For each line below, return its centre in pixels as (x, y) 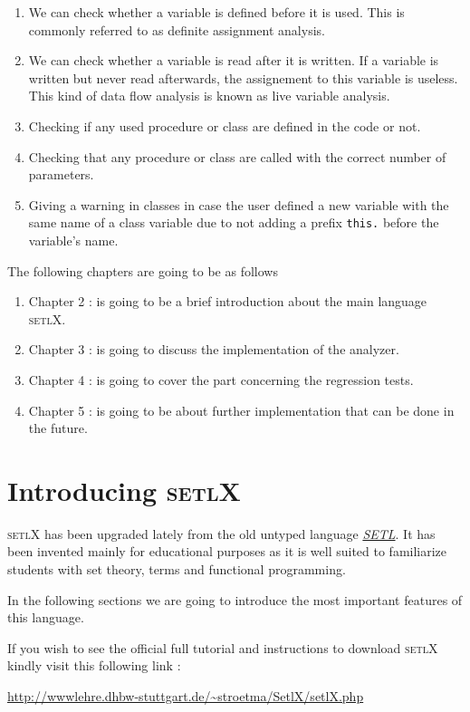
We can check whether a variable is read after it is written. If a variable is (234, 60)
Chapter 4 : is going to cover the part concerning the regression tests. (221, 379)
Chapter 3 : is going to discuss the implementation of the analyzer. (214, 349)
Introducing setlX (124, 490)
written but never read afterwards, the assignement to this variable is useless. (243, 77)
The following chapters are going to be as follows (143, 270)
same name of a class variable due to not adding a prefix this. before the (234, 222)
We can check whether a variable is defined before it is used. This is (216, 12)
